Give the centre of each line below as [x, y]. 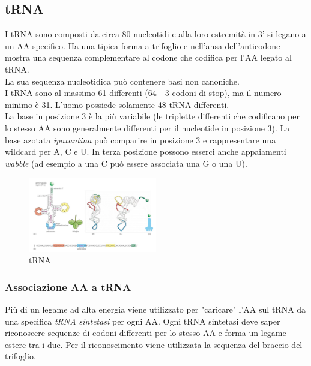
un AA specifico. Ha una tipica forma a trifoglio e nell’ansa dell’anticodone [143, 45]
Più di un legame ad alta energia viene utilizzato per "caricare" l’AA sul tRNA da [155, 309]
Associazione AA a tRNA [68, 286]
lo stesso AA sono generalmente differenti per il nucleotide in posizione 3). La [147, 127]
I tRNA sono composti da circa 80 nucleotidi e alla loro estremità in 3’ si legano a [155, 34]
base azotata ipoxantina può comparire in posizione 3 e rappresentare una [140, 139]
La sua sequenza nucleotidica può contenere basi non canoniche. [122, 81]
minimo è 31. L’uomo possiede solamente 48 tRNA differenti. [117, 104]
